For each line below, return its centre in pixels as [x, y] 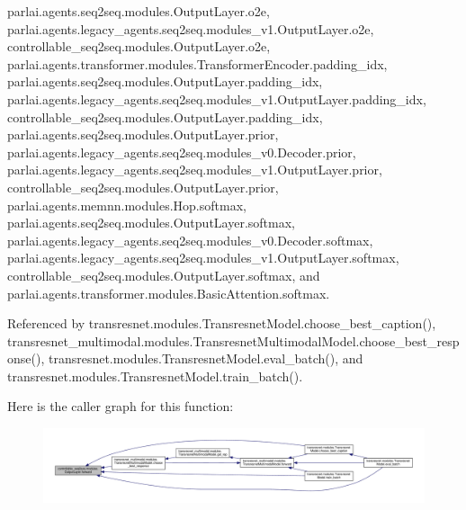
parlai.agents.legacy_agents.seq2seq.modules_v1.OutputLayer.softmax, [203, 258]
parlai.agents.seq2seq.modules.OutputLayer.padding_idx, [165, 81]
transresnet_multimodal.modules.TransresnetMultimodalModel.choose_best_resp [233, 340]
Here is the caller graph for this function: [121, 406]
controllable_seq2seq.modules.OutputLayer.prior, [143, 187]
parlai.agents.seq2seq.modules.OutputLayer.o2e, [139, 11]
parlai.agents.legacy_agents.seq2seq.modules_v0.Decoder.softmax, [190, 240]
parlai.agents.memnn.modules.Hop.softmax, [127, 205]
